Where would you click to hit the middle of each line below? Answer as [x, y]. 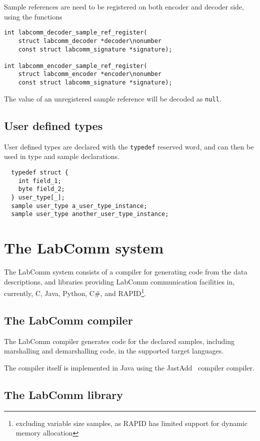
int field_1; [40, 181]
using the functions [33, 16]
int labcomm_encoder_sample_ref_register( [76, 66]
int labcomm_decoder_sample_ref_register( [76, 33]
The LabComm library [64, 394]
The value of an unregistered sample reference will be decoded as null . [113, 98]
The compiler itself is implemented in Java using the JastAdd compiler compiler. [129, 367]
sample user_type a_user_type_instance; [79, 206]
